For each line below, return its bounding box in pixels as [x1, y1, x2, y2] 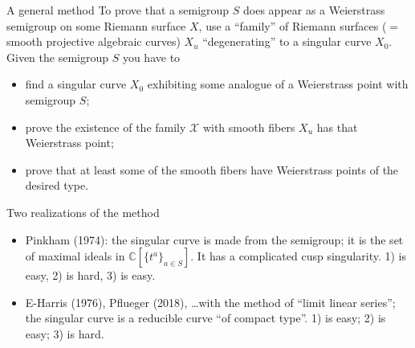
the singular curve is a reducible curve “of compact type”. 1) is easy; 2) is [25, 309, 386, 326]
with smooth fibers [202, 118, 295, 135]
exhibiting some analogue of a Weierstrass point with [147, 76, 409, 92]
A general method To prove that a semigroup [6, 2, 230, 18]
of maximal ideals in [25, 248, 125, 264]
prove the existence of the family [25, 118, 186, 135]
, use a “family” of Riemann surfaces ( [198, 17, 387, 34]
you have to [122, 48, 181, 65]
